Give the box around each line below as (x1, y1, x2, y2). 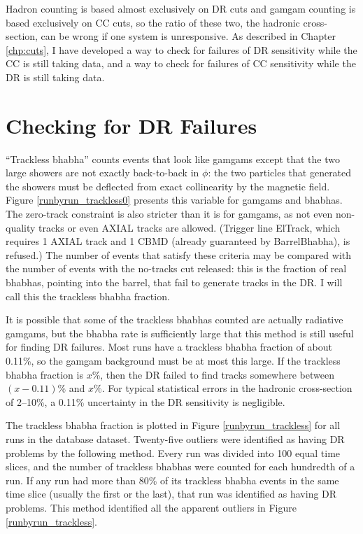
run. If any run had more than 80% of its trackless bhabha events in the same (6, 472, 339, 487)
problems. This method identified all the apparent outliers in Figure (6, 500, 297, 514)
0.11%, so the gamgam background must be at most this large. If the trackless (6, 353, 341, 367)
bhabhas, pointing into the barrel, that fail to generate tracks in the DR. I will (6, 275, 343, 290)
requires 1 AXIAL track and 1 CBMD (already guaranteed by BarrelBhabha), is (6, 234, 350, 248)
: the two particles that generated (208, 165, 352, 180)
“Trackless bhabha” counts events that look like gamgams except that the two (6, 151, 340, 166)
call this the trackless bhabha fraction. (6, 288, 170, 303)
